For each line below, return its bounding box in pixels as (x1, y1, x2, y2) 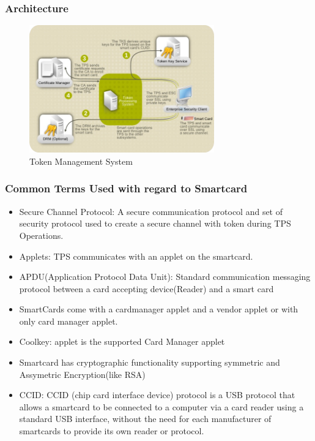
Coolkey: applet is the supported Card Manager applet (19, 335, 225, 348)
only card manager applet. (19, 314, 118, 327)
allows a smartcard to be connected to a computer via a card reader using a (19, 400, 304, 413)
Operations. (19, 228, 64, 241)
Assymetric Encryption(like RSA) (19, 367, 146, 380)
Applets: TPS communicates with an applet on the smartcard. (19, 249, 253, 262)
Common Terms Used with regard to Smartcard (5, 181, 248, 196)
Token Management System (29, 154, 133, 167)
